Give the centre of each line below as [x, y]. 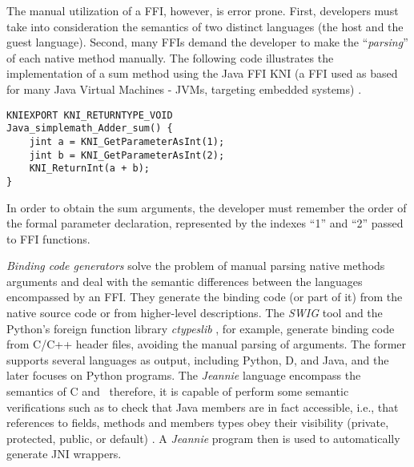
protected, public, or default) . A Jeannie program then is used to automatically [203, 438]
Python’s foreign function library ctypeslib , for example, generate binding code [201, 328]
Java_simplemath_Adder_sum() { [90, 129]
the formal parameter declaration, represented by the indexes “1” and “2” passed [205, 223]
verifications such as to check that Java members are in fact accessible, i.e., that [203, 407]
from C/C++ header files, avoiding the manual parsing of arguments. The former [207, 344]
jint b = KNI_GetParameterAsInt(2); [127, 155]
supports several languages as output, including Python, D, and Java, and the [198, 359]
